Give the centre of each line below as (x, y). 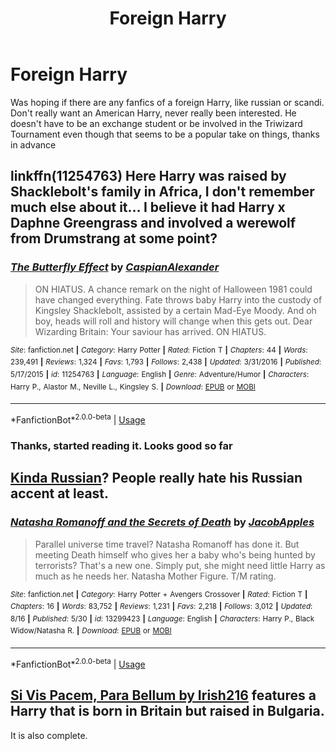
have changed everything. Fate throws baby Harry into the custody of (178, 299)
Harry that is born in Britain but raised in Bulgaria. (167, 711)
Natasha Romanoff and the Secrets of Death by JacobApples (162, 522)
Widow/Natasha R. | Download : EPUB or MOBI (91, 631)
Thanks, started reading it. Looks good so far (121, 445)
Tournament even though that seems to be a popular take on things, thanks (165, 134)
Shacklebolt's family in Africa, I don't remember (162, 192)
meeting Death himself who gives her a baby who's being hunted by (175, 554)
